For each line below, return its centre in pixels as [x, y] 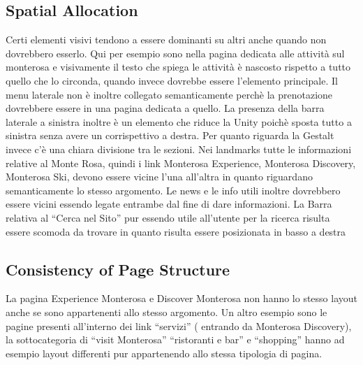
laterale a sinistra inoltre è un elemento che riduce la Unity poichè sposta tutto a [179, 121]
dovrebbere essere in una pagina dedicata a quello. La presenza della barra [165, 108]
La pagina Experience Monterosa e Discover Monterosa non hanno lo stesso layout [182, 298]
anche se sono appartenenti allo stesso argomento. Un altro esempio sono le [166, 312]
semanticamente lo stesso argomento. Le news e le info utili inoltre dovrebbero [173, 190]
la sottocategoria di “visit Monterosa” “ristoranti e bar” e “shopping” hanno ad [175, 339]
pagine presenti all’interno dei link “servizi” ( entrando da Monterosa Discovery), [179, 325]
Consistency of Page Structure [118, 269]
